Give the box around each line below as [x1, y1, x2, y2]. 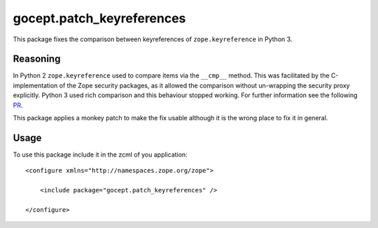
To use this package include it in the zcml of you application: [13, 150, 188, 159]
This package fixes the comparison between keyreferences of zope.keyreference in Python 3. [13, 35, 293, 43]
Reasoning [13, 53, 61, 65]
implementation [13, 81, 58, 90]
